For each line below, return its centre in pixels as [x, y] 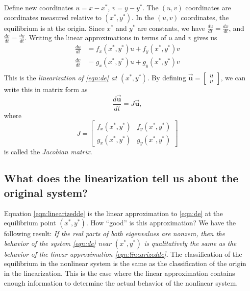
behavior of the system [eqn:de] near [58, 243]
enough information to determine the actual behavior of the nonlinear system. [121, 282]
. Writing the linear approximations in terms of [95, 37]
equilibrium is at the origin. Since [54, 28]
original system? [46, 192]
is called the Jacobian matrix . [48, 152]
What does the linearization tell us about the [121, 178]
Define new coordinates [39, 7]
